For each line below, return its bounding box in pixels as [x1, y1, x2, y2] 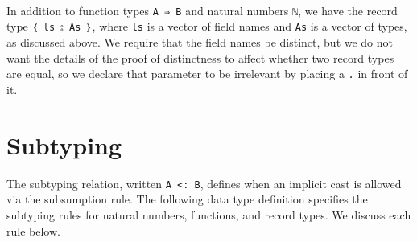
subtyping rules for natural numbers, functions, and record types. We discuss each [6, 206, 411, 223]
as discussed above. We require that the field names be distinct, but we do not [6, 34, 394, 51]
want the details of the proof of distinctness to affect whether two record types [6, 49, 394, 66]
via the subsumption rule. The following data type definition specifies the [6, 191, 368, 207]
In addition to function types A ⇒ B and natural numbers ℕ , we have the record [6, 2, 398, 18]
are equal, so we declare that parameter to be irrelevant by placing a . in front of [6, 65, 408, 82]
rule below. [6, 222, 60, 239]
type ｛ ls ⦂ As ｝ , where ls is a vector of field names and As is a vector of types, [6, 18, 407, 35]
